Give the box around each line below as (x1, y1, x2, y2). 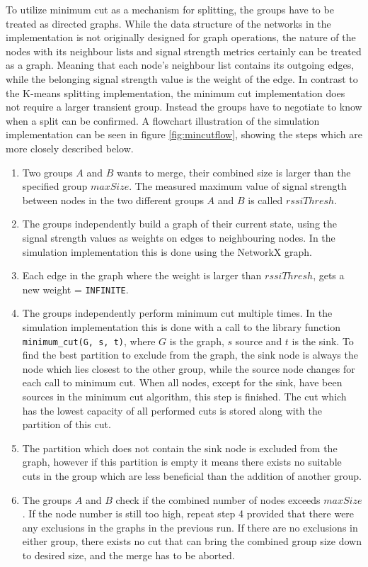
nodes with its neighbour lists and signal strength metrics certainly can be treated (6, 43, 362, 58)
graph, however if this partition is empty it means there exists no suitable (22, 454, 342, 469)
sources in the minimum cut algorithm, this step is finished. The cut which (22, 388, 347, 403)
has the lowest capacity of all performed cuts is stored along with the (22, 403, 322, 417)
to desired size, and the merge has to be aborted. (22, 547, 235, 562)
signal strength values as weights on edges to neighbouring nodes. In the (22, 230, 335, 245)
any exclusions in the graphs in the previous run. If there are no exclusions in (22, 520, 358, 534)
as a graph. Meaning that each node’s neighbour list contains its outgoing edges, (6, 57, 355, 72)
